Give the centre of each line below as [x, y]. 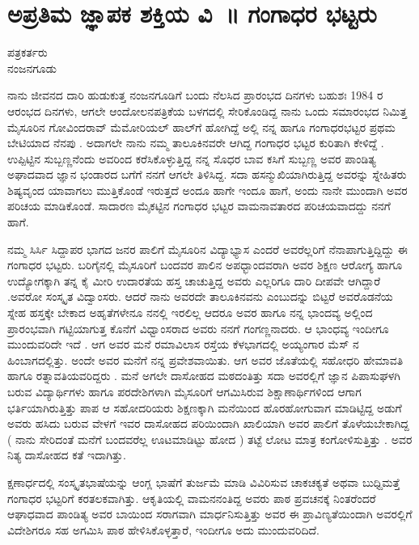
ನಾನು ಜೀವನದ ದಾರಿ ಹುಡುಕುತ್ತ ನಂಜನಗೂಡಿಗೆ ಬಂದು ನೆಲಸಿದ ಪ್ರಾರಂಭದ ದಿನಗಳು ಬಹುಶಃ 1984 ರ [195, 95]
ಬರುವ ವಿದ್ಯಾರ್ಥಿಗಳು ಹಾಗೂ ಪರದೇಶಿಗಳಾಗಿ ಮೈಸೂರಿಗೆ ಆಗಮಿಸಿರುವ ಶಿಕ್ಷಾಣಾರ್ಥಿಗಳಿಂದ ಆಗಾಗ [184, 391]
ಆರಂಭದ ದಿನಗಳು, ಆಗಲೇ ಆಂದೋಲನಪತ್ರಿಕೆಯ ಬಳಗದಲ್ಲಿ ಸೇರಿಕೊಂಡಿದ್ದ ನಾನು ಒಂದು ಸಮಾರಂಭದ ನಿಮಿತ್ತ [207, 110]
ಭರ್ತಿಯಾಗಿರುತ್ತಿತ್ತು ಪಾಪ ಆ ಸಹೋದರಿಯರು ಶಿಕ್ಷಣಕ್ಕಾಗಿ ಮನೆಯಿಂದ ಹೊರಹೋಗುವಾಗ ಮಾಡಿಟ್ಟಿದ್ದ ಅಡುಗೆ [205, 407]
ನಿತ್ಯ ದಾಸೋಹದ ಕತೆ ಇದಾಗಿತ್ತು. [67, 455]
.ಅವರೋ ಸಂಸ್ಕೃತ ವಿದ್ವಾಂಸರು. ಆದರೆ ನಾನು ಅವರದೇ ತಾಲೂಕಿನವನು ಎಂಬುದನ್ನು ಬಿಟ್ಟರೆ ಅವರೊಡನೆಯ [200, 296]
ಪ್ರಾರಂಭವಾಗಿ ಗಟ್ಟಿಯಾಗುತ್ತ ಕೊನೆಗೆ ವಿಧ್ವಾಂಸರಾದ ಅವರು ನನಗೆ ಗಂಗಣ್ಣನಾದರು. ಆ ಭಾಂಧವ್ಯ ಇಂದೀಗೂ [198, 328]
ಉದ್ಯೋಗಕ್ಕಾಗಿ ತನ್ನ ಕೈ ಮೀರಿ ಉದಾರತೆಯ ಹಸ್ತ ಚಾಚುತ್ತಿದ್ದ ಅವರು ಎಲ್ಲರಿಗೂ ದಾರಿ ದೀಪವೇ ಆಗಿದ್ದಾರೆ [194, 280]
